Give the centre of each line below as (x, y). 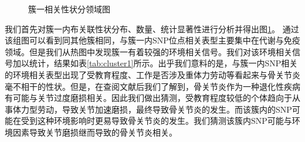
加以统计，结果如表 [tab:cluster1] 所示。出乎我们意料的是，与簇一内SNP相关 (155, 63)
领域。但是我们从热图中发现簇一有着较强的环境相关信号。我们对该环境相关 (148, 51)
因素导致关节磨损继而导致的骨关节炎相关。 (95, 132)
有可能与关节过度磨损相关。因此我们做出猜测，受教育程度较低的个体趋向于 (148, 98)
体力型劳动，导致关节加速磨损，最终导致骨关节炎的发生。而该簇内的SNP (152, 109)
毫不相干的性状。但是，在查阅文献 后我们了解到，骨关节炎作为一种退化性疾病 (152, 86)
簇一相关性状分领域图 (69, 9)
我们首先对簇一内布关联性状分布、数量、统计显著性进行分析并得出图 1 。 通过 (152, 28)
